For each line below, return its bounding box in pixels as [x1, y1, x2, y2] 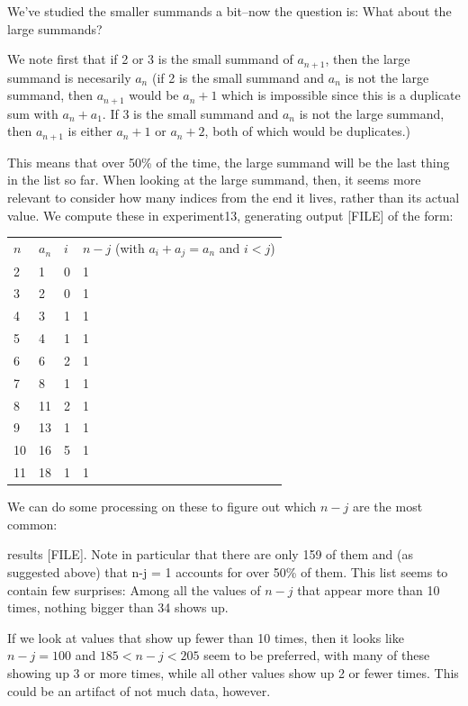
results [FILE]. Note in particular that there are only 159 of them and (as [7, 545, 413, 564]
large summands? [7, 19, 103, 38]
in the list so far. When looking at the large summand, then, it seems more [7, 170, 421, 189]
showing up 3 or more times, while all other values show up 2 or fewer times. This [7, 664, 459, 682]
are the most [352, 497, 423, 516]
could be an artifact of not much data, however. [7, 681, 271, 700]
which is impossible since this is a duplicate [221, 86, 461, 104]
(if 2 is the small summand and [151, 68, 325, 86]
